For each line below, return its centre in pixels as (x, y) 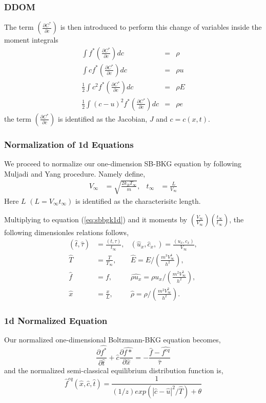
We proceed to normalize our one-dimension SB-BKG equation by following (123, 164)
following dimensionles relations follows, (67, 232)
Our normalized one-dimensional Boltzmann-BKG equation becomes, (112, 339)
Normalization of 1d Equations (69, 144)
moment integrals (31, 40)
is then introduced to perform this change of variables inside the (161, 27)
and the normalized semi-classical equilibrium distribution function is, (114, 370)
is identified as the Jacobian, (103, 118)
